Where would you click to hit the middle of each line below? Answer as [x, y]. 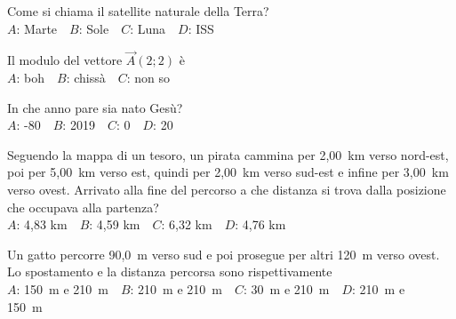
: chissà [86, 77]
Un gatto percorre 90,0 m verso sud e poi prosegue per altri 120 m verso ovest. [224, 254]
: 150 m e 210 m [62, 288]
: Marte [37, 28]
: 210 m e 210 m [176, 288]
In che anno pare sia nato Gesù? [95, 107]
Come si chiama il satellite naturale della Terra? [138, 11]
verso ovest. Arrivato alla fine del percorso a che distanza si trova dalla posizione [227, 189]
